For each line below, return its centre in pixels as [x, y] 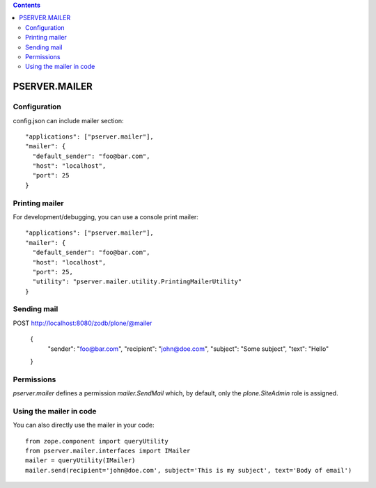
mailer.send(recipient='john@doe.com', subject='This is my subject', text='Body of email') [189, 470]
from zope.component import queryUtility [97, 441]
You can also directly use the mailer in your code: [84, 425]
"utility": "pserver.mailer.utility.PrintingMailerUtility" [137, 282]
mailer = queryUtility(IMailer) [80, 461]
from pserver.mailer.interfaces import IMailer [108, 451]
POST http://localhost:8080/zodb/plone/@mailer [83, 323]
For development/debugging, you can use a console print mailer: [105, 217]
